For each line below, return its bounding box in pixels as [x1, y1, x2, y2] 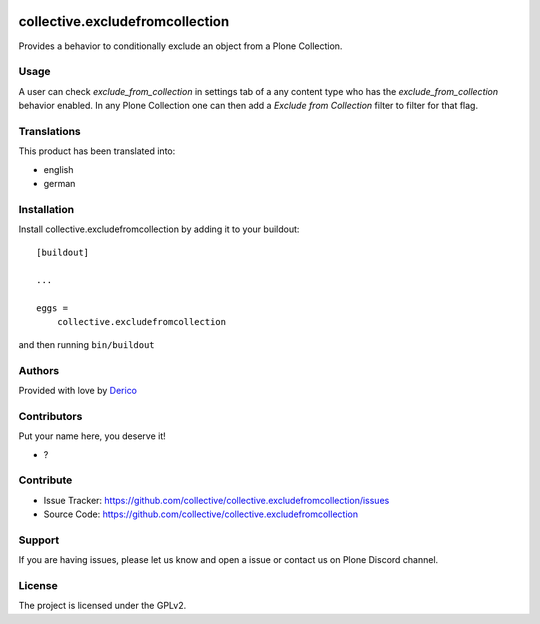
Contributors [18, 409, 83, 423]
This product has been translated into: [18, 145, 176, 157]
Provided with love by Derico [18, 384, 138, 396]
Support [18, 533, 60, 547]
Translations [18, 124, 82, 138]
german [43, 177, 76, 189]
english [43, 163, 74, 175]
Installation [18, 202, 75, 216]
